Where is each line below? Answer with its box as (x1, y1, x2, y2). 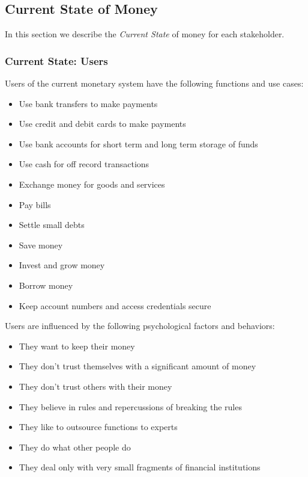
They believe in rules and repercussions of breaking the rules (19, 400, 242, 413)
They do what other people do (19, 440, 131, 453)
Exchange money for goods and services (19, 177, 165, 190)
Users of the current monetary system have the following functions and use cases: (5, 77, 304, 90)
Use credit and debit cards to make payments (19, 117, 186, 130)
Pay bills (19, 198, 51, 211)
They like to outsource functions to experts (19, 420, 178, 433)
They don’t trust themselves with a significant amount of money (19, 360, 256, 372)
